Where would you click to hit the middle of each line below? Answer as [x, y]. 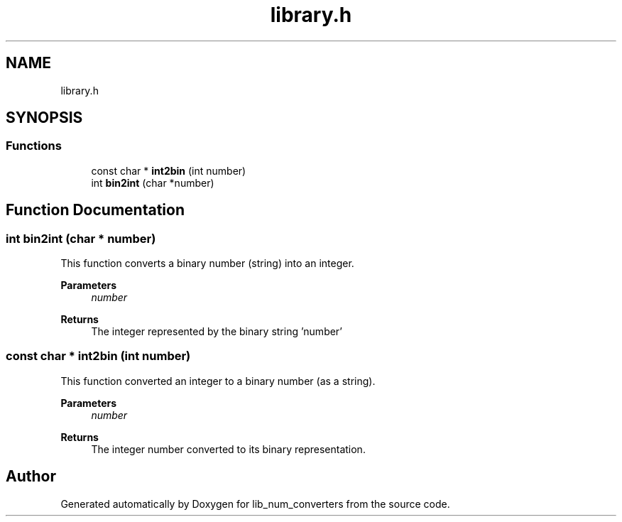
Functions [34, 146]
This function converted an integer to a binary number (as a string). [218, 381]
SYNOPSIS [44, 118]
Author [31, 477]
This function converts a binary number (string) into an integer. [207, 263]
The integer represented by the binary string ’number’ [217, 332]
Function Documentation [95, 210]
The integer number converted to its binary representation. [228, 449]
